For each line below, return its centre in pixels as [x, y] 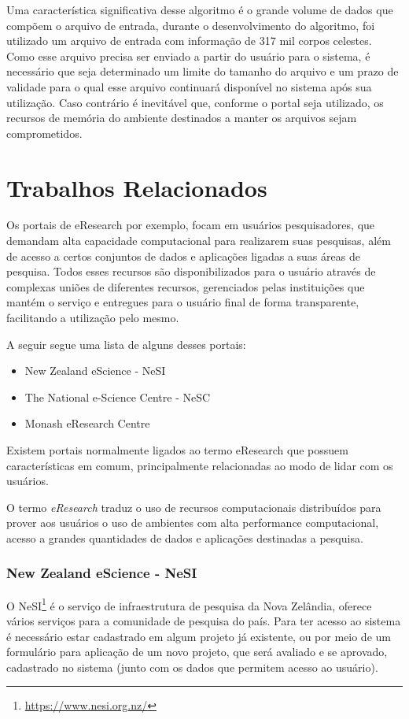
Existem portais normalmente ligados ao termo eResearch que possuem [177, 450]
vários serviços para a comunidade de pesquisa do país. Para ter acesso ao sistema [204, 621]
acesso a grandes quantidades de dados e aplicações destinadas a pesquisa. [185, 537]
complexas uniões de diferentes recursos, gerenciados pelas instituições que [186, 286]
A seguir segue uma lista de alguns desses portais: [126, 344]
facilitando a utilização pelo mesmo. [93, 318]
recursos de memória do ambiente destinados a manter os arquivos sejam [182, 118]
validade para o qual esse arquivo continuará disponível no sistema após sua [189, 86]
